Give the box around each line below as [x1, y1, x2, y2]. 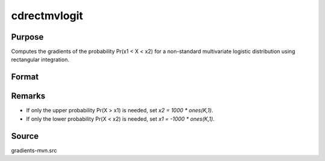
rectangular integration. [11, 56, 69, 63]
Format [11, 72, 39, 82]
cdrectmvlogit [11, 9, 84, 22]
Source [11, 131, 39, 141]
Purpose [11, 32, 44, 42]
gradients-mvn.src [11, 147, 57, 154]
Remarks [11, 91, 46, 102]
